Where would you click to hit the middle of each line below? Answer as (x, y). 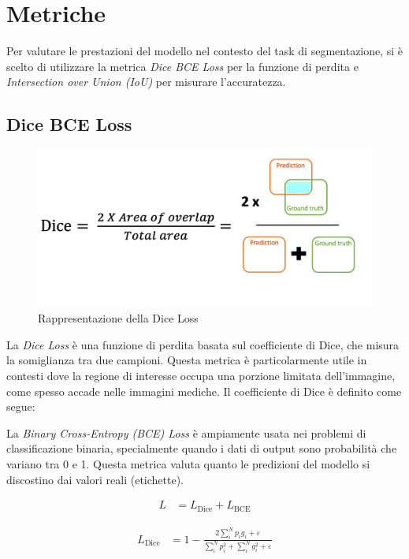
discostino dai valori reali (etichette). (95, 479)
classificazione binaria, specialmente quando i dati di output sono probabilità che (202, 448)
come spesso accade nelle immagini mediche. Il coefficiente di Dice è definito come (204, 391)
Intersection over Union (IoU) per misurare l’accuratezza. (146, 82)
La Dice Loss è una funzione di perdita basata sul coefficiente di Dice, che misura (203, 344)
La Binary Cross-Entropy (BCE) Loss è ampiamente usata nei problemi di (186, 432)
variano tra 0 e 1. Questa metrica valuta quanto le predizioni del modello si (188, 464)
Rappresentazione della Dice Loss (118, 318)
